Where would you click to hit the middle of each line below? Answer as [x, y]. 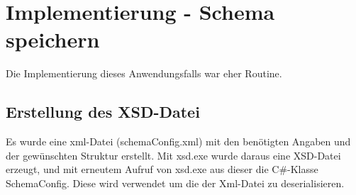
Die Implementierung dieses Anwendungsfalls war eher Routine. [144, 73]
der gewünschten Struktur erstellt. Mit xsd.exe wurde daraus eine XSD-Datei [173, 155]
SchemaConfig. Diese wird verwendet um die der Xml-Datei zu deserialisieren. [175, 183]
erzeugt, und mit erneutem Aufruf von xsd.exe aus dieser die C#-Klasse [162, 169]
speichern [53, 39]
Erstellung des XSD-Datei [103, 112]
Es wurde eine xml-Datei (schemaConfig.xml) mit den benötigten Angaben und [178, 141]
